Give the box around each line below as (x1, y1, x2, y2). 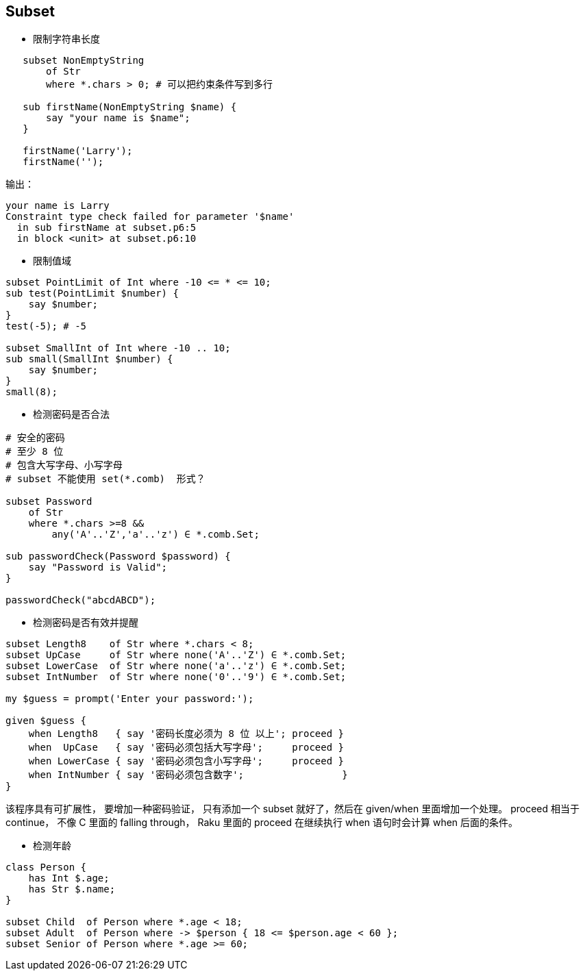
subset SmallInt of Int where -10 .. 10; (5, 342, 231, 354)
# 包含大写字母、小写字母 (5, 460, 123, 471)
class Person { (5, 862, 87, 873)
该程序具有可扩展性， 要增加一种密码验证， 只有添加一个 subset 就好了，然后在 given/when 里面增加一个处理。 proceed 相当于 (5, 803, 580, 815)
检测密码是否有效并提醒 (33, 616, 138, 629)
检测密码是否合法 (33, 408, 110, 421)
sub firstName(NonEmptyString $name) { (23, 101, 237, 113)
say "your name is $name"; (46, 112, 190, 124)
